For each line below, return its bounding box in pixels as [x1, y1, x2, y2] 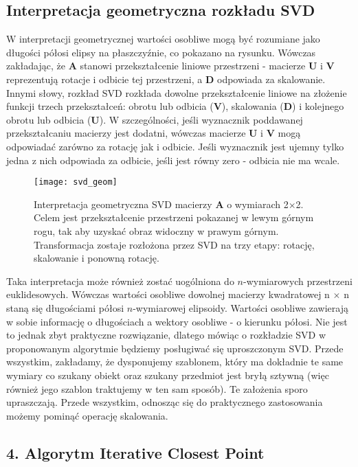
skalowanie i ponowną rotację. [34, 251, 159, 265]
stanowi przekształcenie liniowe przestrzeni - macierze [80, 58, 306, 73]
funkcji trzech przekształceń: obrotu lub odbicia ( [6, 99, 214, 113]
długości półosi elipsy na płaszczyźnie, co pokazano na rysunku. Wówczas [6, 45, 316, 59]
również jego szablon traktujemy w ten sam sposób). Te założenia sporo [6, 381, 308, 396]
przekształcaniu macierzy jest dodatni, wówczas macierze [6, 126, 246, 140]
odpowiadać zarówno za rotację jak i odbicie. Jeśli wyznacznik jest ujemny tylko [6, 139, 344, 153]
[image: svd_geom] [34, 177, 118, 187]
